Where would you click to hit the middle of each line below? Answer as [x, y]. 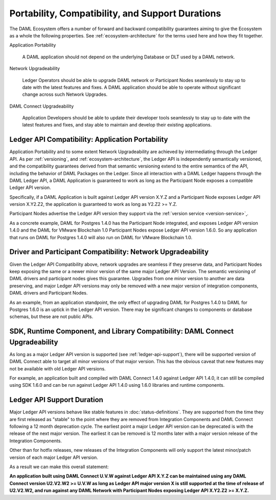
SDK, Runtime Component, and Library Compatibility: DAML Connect [122, 331]
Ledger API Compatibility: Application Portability [89, 140]
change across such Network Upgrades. [65, 94]
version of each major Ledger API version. [54, 457]
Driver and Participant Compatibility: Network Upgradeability [109, 252]
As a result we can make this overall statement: [59, 467]
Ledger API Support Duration [56, 400]
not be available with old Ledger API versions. [57, 368]
